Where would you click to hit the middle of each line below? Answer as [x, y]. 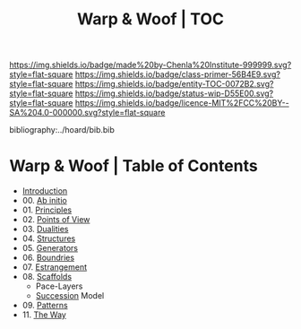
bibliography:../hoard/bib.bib [62, 130]
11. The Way [44, 315]
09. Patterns [45, 306]
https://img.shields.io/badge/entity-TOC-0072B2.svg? [174, 84]
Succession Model [70, 296]
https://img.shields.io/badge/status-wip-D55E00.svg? [174, 93]
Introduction [45, 191]
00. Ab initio [44, 201]
